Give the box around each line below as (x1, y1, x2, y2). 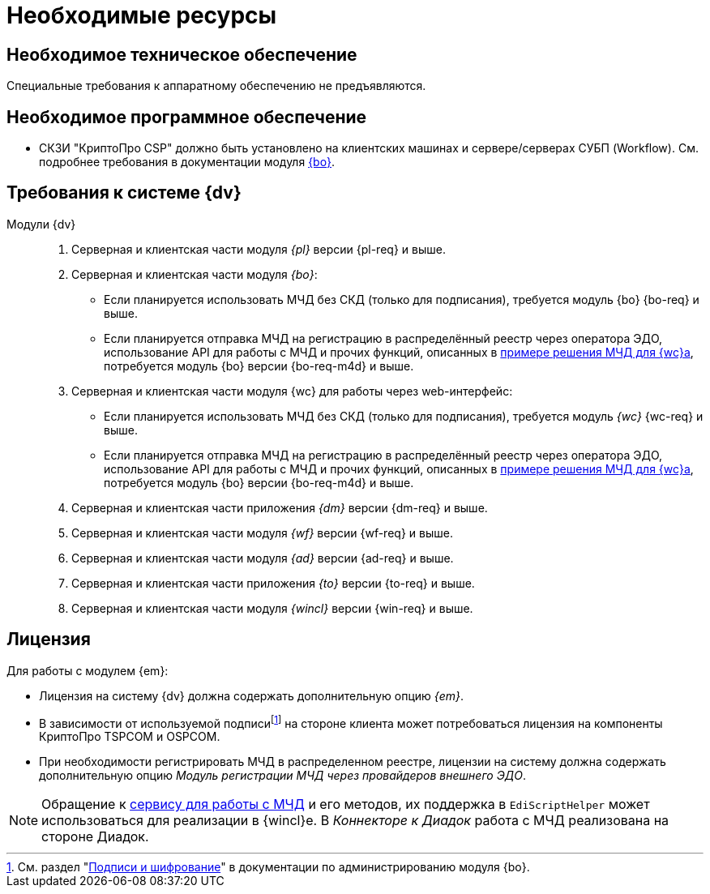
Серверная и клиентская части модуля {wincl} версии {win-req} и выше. (71, 601, 473, 615)
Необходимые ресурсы (6, 2, 277, 29)
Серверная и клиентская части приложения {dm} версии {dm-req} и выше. (71, 500, 488, 515)
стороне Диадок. (41, 828, 149, 845)
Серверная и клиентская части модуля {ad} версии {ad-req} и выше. (71, 550, 454, 565)
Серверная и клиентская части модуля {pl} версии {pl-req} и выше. (71, 242, 446, 256)
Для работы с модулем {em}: (6, 663, 169, 678)
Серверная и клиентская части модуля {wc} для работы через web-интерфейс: (71, 383, 513, 398)
